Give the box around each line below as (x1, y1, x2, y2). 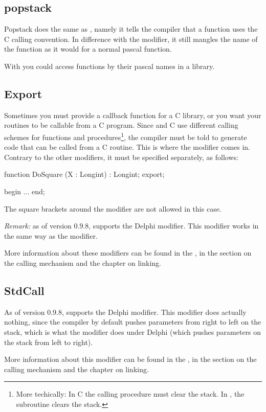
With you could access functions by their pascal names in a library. (4, 60, 215, 71)
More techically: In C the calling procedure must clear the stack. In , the (16, 388, 245, 399)
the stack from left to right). (4, 336, 93, 347)
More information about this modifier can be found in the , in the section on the (4, 354, 257, 364)
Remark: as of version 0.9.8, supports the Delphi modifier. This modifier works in (4, 220, 259, 231)
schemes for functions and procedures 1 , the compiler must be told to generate (4, 130, 247, 142)
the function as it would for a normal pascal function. (4, 43, 172, 54)
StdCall (4, 282, 45, 298)
